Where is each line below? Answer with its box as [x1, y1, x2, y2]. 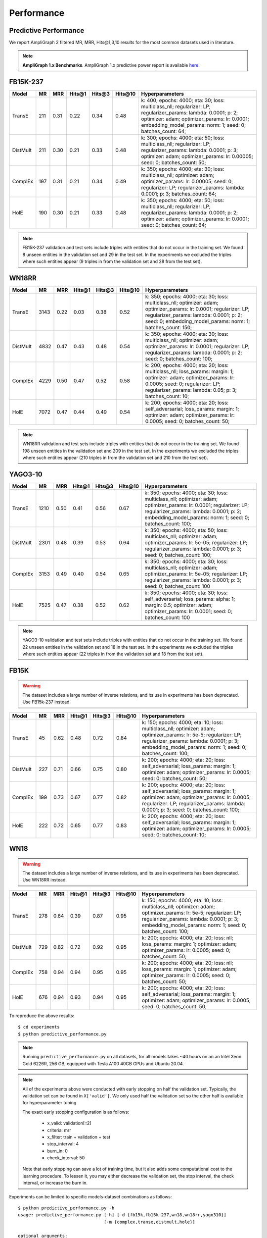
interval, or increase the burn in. [22, 1180, 88, 1186]
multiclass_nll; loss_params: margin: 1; [145, 368, 234, 375]
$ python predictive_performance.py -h [18, 1205, 115, 1211]
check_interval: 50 [47, 1155, 85, 1161]
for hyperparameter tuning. [22, 1100, 78, 1106]
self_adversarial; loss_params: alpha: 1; [144, 595, 235, 602]
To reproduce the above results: [9, 1013, 74, 1019]
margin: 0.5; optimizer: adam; [144, 602, 213, 609]
